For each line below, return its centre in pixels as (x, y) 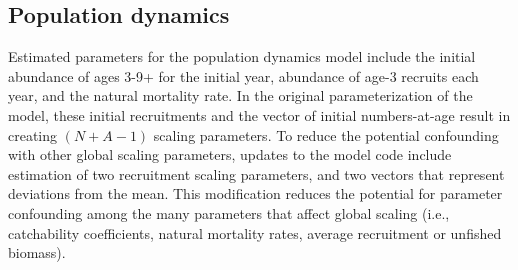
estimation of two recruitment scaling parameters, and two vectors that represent (256, 173)
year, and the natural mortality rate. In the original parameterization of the (240, 95)
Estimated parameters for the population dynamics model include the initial (242, 56)
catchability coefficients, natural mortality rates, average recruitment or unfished (255, 232)
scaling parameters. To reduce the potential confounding (326, 134)
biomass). (37, 252)
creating (33, 134)
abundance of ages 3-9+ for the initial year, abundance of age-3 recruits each (243, 75)
